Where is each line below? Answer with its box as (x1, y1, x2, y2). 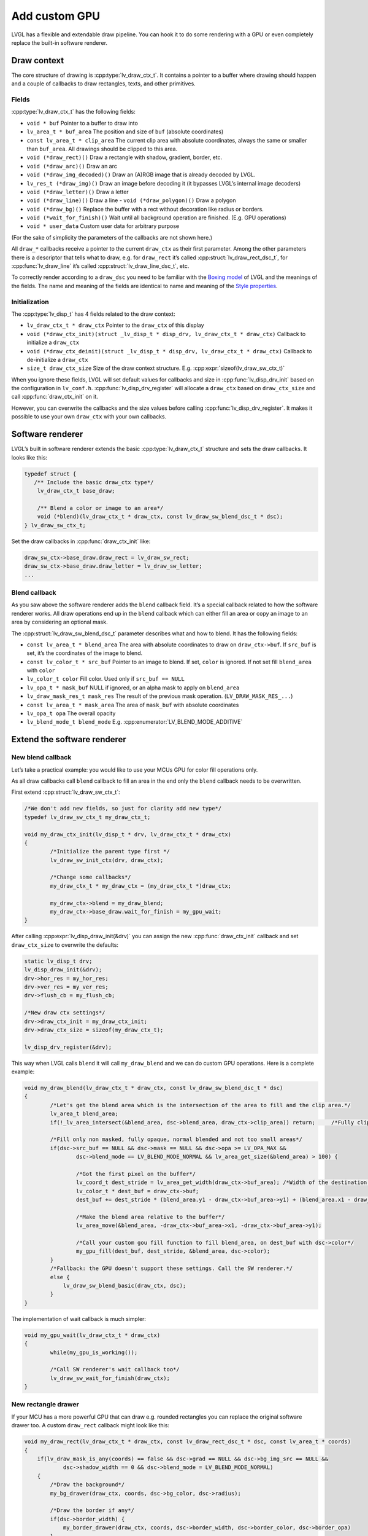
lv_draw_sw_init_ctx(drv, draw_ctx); (50, 856, 164, 863)
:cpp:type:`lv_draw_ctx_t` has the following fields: (11, 108, 136, 116)
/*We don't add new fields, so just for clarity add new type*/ (24, 805, 222, 812)
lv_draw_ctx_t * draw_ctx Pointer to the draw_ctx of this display (26, 321, 205, 329)
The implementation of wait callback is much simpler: (11, 1315, 147, 1322)
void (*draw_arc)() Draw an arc (26, 162, 118, 170)
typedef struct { (24, 470, 77, 477)
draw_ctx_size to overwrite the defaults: (11, 941, 119, 949)
